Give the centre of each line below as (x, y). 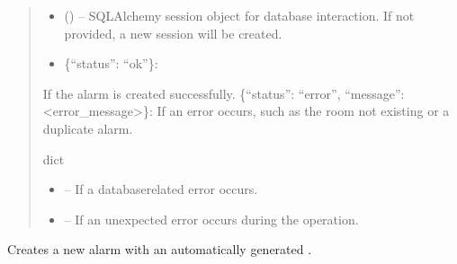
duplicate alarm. (88, 128)
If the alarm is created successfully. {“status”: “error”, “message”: (224, 93)
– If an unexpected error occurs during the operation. (211, 219)
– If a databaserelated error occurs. (161, 189)
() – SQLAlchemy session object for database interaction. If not (239, 15)
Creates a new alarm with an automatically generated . (160, 249)
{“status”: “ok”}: (111, 63)
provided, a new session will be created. (173, 33)
